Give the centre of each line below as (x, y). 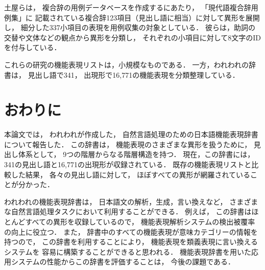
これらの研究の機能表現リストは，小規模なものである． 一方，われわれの (127, 64)
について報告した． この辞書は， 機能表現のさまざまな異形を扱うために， (128, 144)
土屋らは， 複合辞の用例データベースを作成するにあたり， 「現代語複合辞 (128, 7)
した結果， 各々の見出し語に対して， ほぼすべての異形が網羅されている (130, 174)
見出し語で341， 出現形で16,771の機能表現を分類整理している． (134, 74)
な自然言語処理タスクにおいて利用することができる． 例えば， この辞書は (128, 211)
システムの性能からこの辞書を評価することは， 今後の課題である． (123, 262)
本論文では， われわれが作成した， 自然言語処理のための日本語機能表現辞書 (131, 134)
